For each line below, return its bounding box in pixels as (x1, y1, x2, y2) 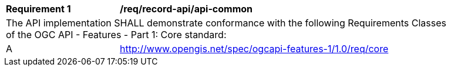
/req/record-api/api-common (120, 3, 253, 15)
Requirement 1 (6, 3, 71, 15)
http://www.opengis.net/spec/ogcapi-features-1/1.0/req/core (120, 43, 389, 55)
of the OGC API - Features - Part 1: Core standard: (6, 29, 227, 40)
